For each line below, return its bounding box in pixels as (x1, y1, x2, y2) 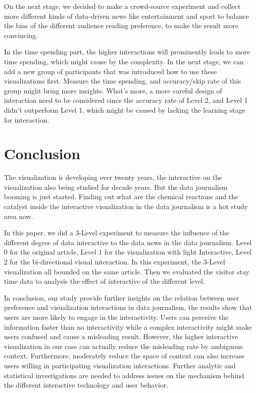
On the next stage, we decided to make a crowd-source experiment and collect (4, 1, 241, 11)
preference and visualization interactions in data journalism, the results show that (4, 302, 253, 312)
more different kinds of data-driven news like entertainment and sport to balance (4, 10, 249, 21)
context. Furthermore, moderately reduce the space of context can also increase (4, 350, 245, 361)
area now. (4, 211, 33, 221)
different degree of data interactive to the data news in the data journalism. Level (4, 237, 252, 247)
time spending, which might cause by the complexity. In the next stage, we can (4, 56, 244, 66)
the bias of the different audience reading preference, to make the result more (4, 20, 239, 31)
